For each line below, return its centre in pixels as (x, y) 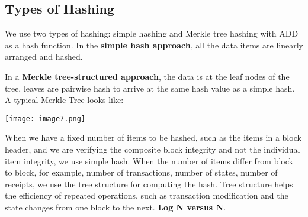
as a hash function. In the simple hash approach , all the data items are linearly (154, 45)
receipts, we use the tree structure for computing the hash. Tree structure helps (149, 184)
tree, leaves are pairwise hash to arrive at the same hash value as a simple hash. (150, 88)
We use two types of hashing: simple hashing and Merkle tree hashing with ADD (152, 33)
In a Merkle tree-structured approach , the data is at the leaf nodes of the (147, 76)
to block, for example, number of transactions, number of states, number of (141, 172)
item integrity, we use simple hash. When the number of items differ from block (149, 161)
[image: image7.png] (45, 119)
